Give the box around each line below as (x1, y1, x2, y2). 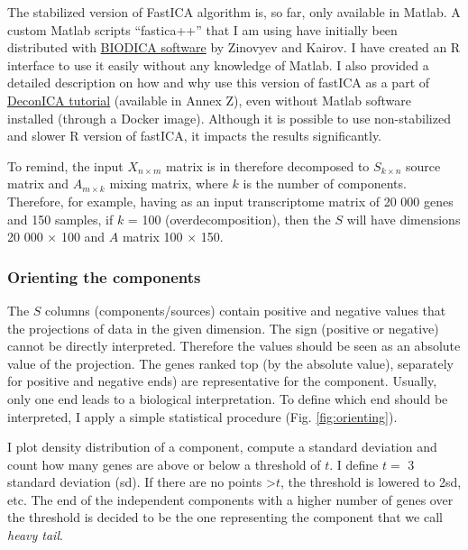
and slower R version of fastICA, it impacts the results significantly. (7, 126, 382, 145)
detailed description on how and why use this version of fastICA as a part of (7, 73, 430, 92)
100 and (60, 227, 106, 246)
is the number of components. (243, 174, 407, 193)
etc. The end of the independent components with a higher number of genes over (7, 490, 454, 509)
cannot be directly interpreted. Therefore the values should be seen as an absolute (7, 336, 461, 355)
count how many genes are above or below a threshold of (7, 454, 321, 473)
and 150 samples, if (7, 209, 114, 228)
